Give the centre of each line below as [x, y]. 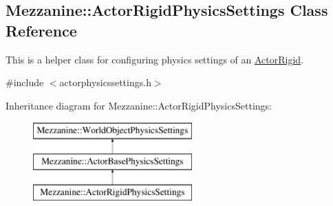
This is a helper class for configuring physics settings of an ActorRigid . [155, 59]
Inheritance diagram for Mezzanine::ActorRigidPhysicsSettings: [139, 105]
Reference [41, 30]
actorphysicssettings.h [105, 82]
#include [25, 82]
